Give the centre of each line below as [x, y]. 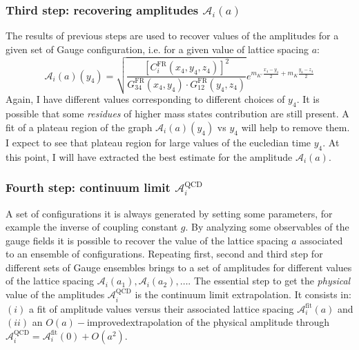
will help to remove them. [295, 127]
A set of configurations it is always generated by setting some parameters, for [169, 213]
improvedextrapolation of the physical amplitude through [208, 322]
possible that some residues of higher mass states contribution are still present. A [177, 114]
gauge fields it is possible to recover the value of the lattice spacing [147, 240]
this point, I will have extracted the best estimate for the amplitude [149, 156]
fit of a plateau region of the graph [79, 127]
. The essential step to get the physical [269, 281]
